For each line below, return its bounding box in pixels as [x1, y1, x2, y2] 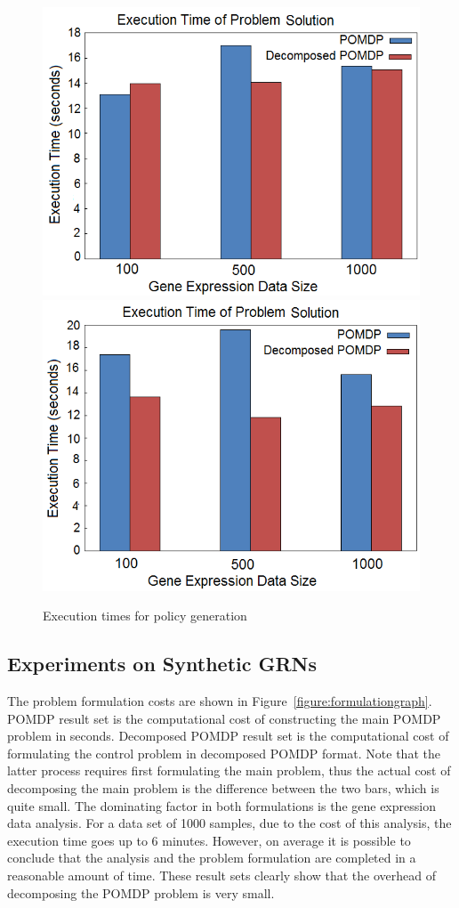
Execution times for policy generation [43, 606, 247, 625]
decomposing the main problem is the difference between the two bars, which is [7, 779, 439, 798]
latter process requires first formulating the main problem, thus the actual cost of [7, 761, 451, 780]
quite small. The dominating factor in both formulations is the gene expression [7, 796, 436, 815]
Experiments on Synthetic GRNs [7, 650, 318, 677]
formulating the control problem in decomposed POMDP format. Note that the [7, 743, 440, 762]
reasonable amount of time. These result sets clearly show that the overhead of [7, 866, 437, 885]
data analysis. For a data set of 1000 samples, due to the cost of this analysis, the [7, 814, 452, 832]
